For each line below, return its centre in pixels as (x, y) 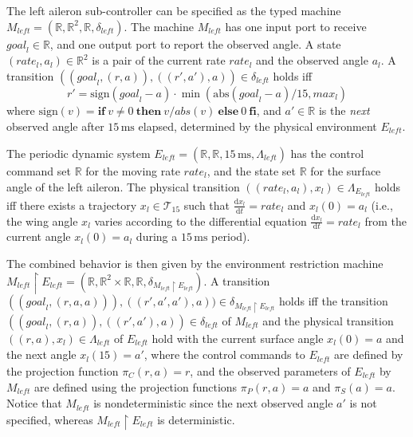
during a (157, 236)
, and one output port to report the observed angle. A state (195, 43)
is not (363, 403)
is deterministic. (196, 419)
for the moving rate (133, 171)
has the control (327, 154)
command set (39, 171)
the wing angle (42, 220)
